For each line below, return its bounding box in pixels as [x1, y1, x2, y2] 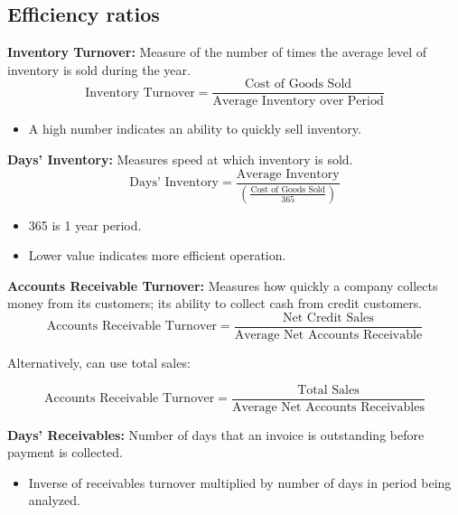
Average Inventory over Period [212, 95, 384, 108]
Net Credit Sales [282, 311, 374, 324]
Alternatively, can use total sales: [7, 352, 191, 371]
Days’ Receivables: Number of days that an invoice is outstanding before [7, 425, 425, 444]
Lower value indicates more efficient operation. [28, 246, 286, 265]
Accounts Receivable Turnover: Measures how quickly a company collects [7, 276, 438, 295]
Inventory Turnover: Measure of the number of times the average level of [7, 42, 427, 61]
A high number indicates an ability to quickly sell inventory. [28, 119, 361, 138]
